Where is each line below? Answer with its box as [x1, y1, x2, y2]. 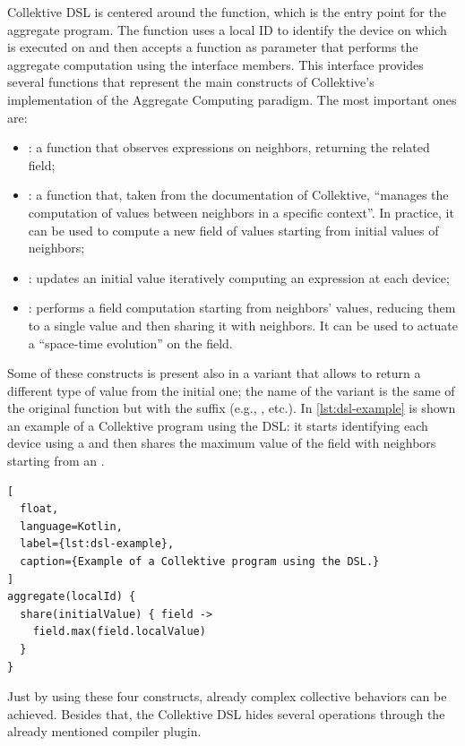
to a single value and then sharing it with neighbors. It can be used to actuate [28, 315, 458, 334]
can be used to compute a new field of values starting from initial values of [28, 220, 439, 239]
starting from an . [7, 451, 105, 470]
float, [20, 502, 59, 516]
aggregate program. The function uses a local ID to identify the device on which [7, 20, 447, 39]
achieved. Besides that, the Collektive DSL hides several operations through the [7, 704, 445, 723]
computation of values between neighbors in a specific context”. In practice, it [28, 202, 454, 221]
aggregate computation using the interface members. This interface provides [7, 55, 424, 73]
